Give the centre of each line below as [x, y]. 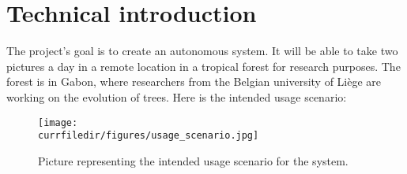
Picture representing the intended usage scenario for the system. [193, 160]
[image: [58, 122]
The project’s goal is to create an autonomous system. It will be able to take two [202, 51]
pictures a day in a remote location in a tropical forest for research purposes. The [203, 66]
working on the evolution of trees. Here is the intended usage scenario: [177, 96]
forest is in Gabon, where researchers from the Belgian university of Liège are [194, 81]
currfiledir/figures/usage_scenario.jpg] [149, 136]
